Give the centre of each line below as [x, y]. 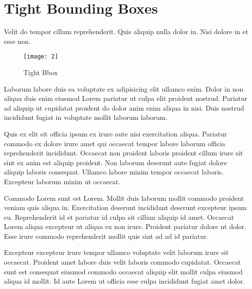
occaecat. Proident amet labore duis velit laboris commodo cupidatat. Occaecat [122, 262]
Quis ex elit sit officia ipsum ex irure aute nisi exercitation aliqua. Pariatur [116, 133]
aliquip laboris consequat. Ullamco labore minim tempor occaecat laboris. [114, 172]
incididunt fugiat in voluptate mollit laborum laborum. [86, 117]
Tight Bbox [41, 72]
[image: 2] [41, 57]
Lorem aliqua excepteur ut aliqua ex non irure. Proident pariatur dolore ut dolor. [125, 226]
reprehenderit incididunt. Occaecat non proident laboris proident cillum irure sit [124, 153]
